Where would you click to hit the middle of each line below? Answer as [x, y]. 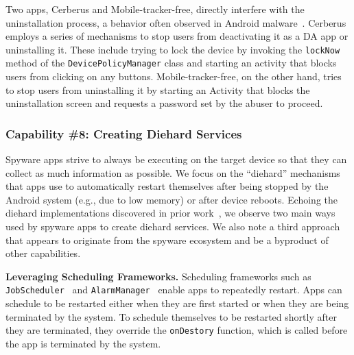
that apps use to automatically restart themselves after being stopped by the [167, 186]
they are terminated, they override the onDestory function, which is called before [177, 330]
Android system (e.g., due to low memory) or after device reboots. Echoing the [172, 199]
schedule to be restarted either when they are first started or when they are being [177, 303]
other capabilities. [43, 253]
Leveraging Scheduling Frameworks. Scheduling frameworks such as [158, 276]
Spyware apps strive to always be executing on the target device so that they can [176, 159]
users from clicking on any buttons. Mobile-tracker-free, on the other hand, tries [174, 76]
